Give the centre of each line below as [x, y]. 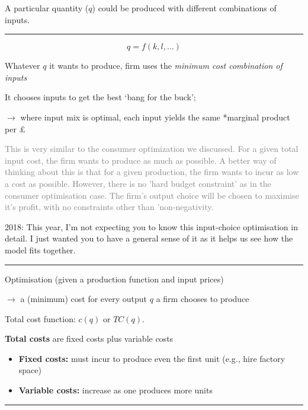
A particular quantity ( [47, 8]
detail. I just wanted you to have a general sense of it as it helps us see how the [149, 238]
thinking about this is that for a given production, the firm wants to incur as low [152, 172]
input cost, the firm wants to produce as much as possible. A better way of [141, 160]
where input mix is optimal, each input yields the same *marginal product [155, 117]
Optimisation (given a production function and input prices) [114, 279]
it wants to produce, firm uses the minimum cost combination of [166, 66]
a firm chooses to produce [203, 299]
